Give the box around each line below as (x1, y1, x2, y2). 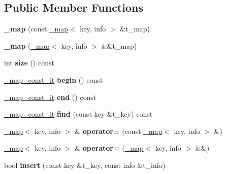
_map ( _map (4, 40, 50, 51)
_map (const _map (4, 23, 69, 34)
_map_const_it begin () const (4, 74, 103, 85)
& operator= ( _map (75, 143, 144, 153)
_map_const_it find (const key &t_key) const (4, 109, 153, 119)
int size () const (4, 57, 54, 68)
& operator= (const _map (75, 125, 163, 136)
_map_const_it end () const (4, 91, 96, 102)
